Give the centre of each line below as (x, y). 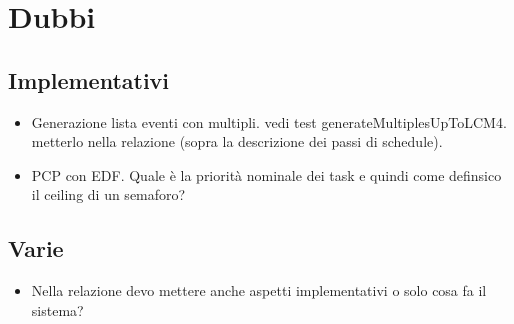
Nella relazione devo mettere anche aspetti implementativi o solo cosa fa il (259, 290)
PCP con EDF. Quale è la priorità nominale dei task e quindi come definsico (266, 174)
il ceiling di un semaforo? (108, 194)
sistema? (57, 309)
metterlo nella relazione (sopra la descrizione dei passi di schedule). (237, 141)
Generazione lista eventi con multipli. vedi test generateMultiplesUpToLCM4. (269, 121)
